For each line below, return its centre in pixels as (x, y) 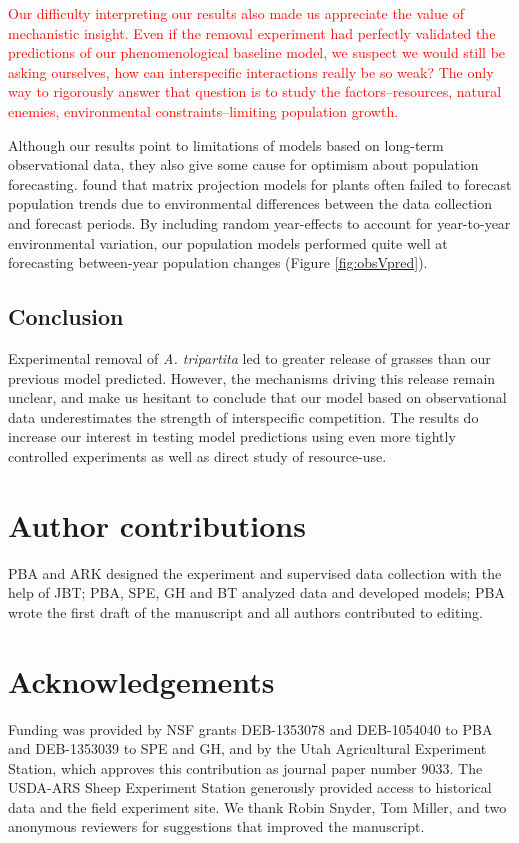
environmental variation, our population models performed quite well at (228, 242)
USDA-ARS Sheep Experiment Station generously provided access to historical (250, 787)
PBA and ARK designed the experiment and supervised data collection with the (255, 572)
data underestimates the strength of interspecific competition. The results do (243, 416)
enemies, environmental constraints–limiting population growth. (203, 110)
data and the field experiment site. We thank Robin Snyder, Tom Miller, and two (257, 806)
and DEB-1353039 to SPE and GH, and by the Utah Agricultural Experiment (247, 748)
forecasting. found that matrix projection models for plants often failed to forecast (260, 183)
